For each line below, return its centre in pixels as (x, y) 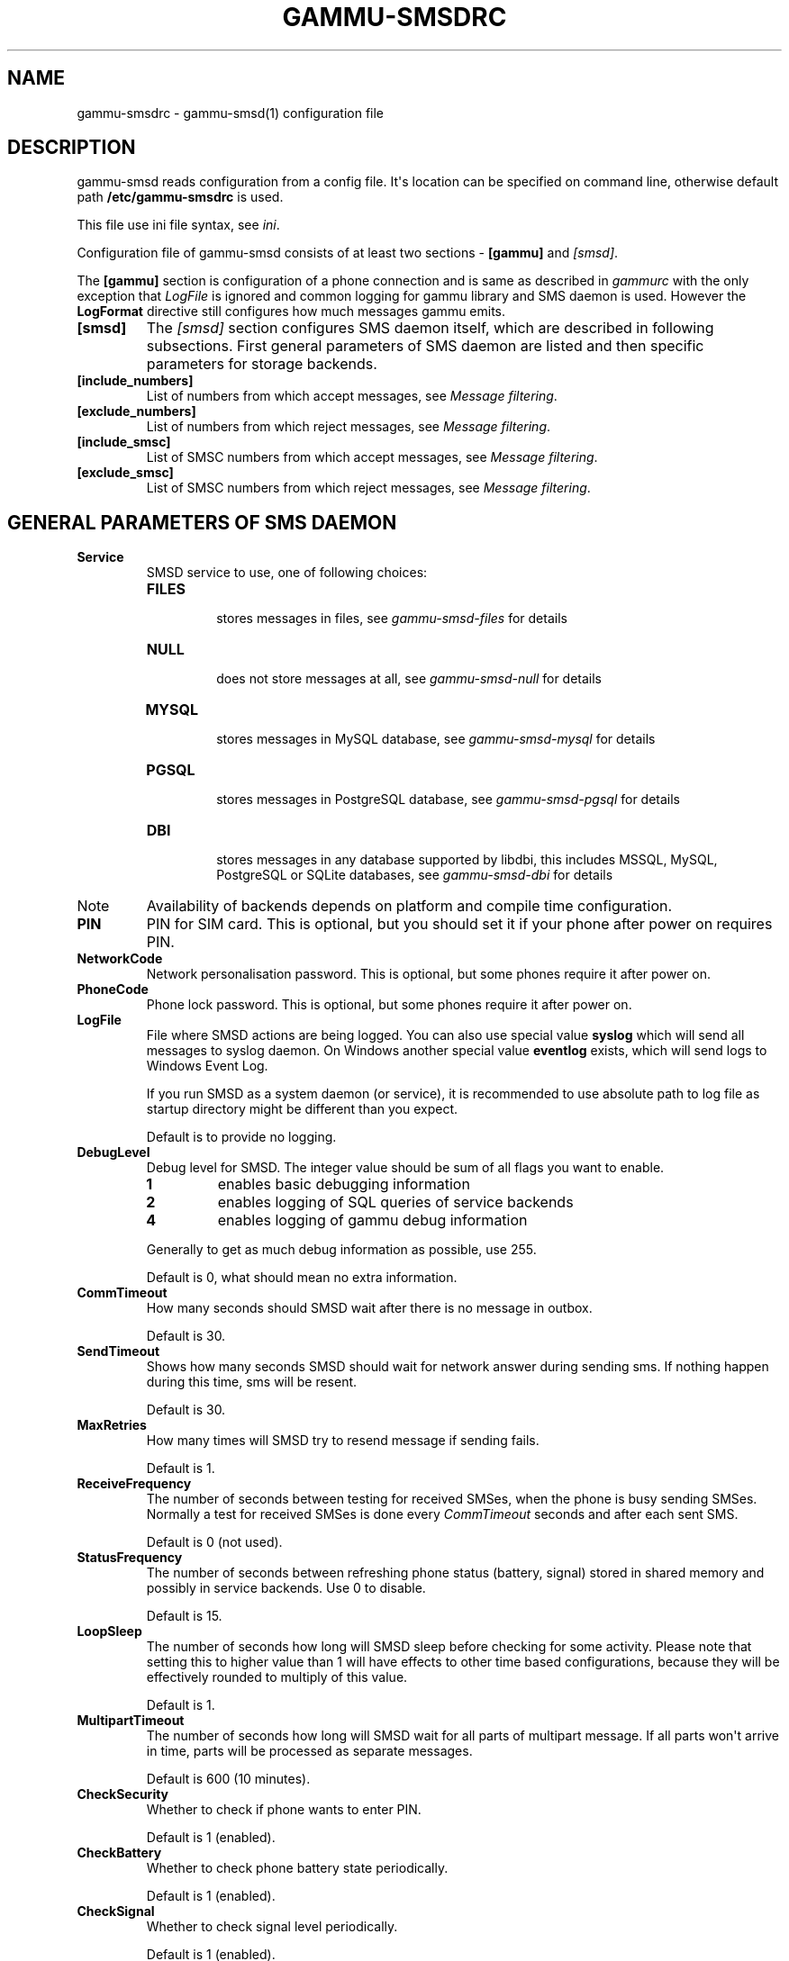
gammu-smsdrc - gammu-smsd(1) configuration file (231, 113)
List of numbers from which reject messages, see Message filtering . (349, 427)
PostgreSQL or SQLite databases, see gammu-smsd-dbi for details (415, 875)
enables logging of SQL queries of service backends (395, 1202)
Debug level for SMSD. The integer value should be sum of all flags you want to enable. (405, 1168)
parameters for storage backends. (262, 364)
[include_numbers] (135, 381)
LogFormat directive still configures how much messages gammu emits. (291, 312)
